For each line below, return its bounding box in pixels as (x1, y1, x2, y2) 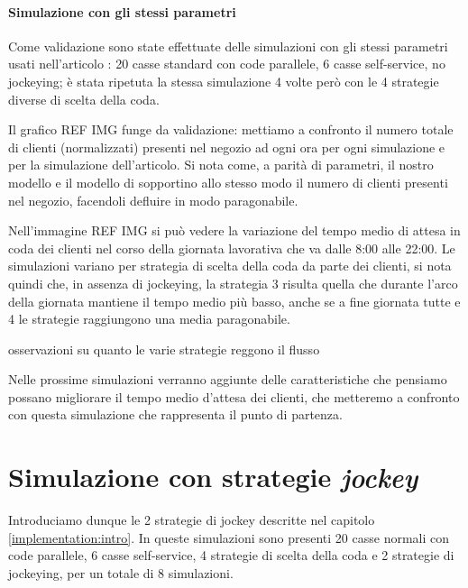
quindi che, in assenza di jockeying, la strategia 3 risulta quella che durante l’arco (8, 273, 458, 292)
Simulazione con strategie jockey (8, 458, 418, 496)
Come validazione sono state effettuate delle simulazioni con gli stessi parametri (8, 36, 448, 55)
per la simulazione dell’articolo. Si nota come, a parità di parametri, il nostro (8, 155, 434, 174)
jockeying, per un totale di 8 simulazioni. (8, 563, 234, 582)
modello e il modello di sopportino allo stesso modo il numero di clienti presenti (8, 172, 448, 191)
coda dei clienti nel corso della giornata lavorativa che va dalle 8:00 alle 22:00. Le (8, 238, 455, 257)
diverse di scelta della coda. (8, 89, 160, 108)
